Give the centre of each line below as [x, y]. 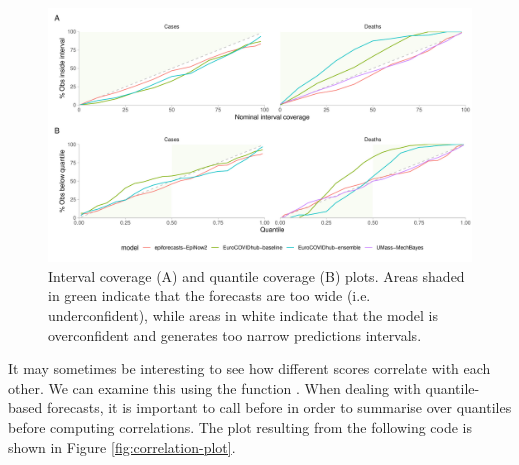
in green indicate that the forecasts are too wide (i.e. [209, 295]
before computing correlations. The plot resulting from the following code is [240, 426]
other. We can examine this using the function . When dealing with [214, 387]
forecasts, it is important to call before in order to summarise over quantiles [279, 407]
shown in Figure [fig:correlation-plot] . [122, 446]
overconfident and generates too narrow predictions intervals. [235, 334]
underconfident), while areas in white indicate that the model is [243, 315]
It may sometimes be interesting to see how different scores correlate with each [249, 368]
